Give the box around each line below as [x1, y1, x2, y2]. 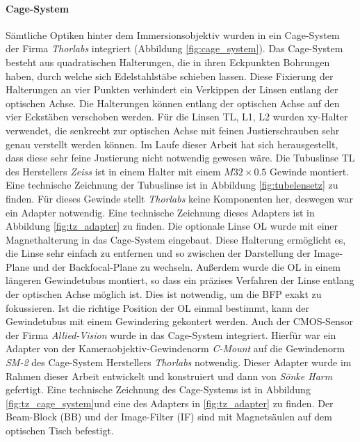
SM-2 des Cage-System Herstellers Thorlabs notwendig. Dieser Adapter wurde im [6, 355, 352, 370]
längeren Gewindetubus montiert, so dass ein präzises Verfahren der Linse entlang [6, 273, 354, 287]
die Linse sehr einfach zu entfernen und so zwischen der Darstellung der [6, 246, 311, 260]
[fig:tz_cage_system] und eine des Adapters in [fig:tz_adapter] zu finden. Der [6, 395, 334, 410]
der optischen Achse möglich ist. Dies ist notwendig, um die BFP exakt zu [6, 287, 322, 301]
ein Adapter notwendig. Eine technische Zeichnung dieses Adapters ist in [6, 205, 315, 219]
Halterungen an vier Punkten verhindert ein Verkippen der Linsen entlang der [6, 82, 338, 97]
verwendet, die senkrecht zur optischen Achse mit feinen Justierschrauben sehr [6, 123, 340, 137]
